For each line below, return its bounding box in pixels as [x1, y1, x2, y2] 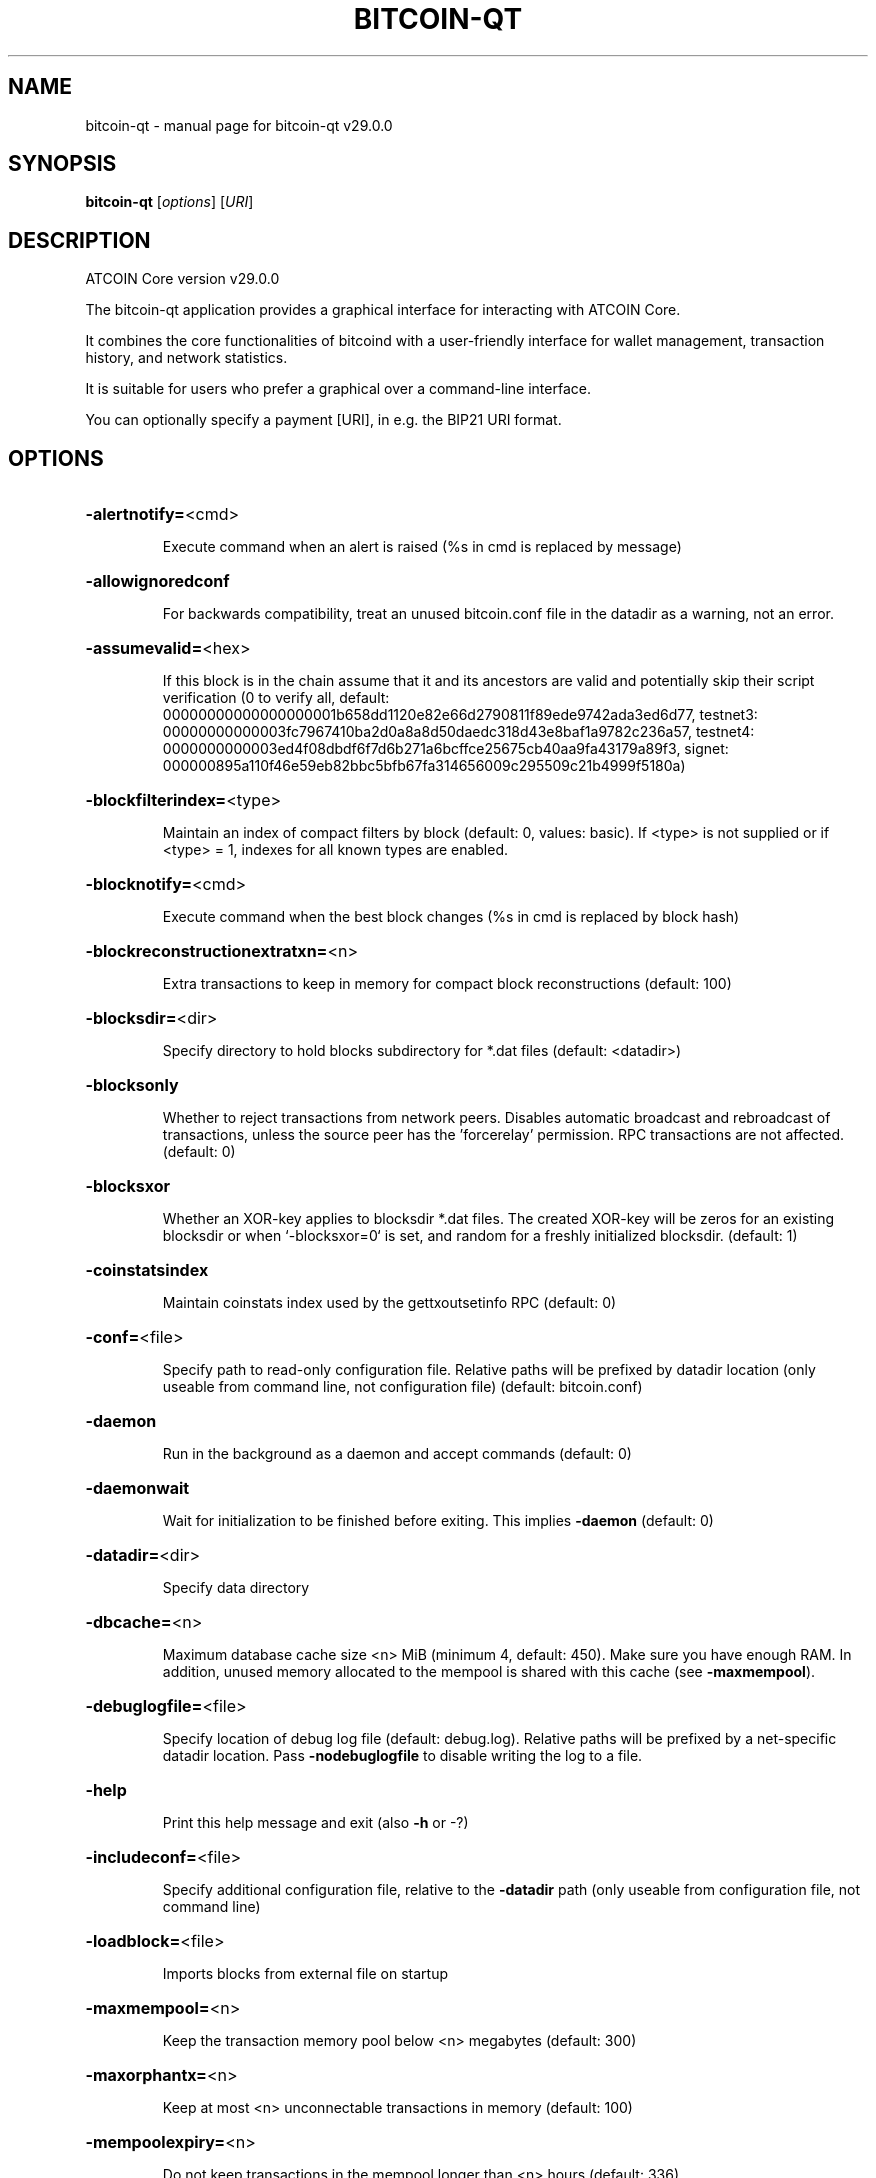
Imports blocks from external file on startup [162, 1965, 449, 1983]
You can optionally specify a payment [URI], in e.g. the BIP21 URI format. [85, 411, 562, 429]
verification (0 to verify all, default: [162, 689, 390, 707]
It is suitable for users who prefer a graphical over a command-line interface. [85, 380, 591, 398]
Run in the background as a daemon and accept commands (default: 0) [162, 1445, 632, 1463]
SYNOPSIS [8, 151, 117, 177]
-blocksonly [85, 1075, 179, 1096]
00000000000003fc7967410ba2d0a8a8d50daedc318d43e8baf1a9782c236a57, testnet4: [162, 723, 755, 741]
